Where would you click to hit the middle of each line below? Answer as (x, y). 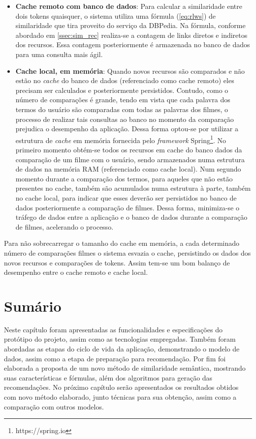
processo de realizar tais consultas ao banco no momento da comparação (125, 119)
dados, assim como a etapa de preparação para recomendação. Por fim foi (115, 358)
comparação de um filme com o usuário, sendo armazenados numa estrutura (130, 159)
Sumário (33, 306)
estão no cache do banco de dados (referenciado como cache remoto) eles (125, 80)
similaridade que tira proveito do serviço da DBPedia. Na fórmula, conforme (130, 25)
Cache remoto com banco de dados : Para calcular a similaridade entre (129, 6)
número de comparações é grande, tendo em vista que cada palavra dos (123, 100)
